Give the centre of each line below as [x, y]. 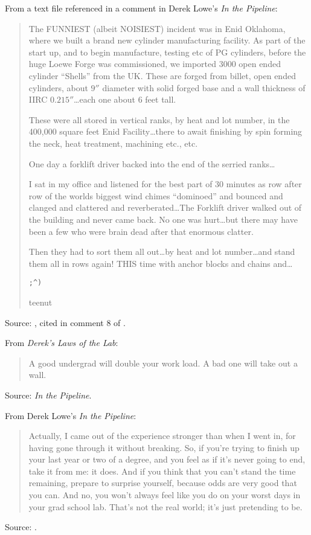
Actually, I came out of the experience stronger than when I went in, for [162, 436]
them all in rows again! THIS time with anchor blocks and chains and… [161, 263]
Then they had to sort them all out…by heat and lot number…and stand [162, 251]
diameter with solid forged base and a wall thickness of [204, 87]
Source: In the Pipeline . [48, 395]
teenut [40, 302]
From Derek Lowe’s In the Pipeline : [71, 415]
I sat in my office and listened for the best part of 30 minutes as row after [165, 184]
